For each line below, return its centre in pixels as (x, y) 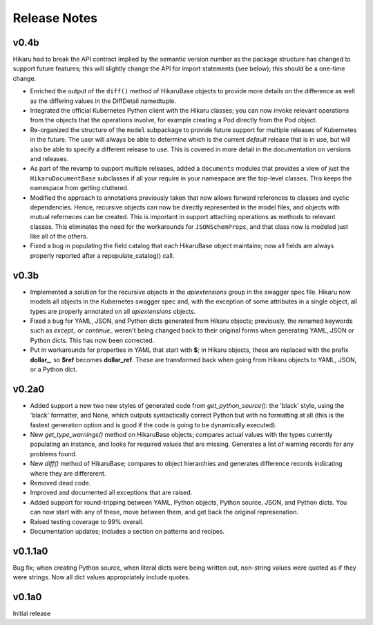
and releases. (49, 158)
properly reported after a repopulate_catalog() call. (102, 255)
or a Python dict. (54, 369)
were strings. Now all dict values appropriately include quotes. (102, 577)
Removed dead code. (60, 483)
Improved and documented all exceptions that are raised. (111, 493)
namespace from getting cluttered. (79, 188)
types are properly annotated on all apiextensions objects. (113, 311)
